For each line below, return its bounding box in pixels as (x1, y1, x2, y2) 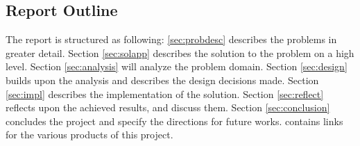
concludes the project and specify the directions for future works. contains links (6, 113, 343, 128)
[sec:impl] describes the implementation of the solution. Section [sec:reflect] (6, 86, 324, 101)
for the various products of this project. (6, 127, 173, 142)
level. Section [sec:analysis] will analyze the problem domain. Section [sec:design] (6, 59, 348, 74)
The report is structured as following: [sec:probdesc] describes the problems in (6, 32, 337, 47)
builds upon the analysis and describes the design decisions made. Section (6, 72, 319, 87)
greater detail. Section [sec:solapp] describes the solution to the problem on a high (6, 45, 354, 60)
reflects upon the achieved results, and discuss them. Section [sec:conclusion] (6, 100, 330, 115)
